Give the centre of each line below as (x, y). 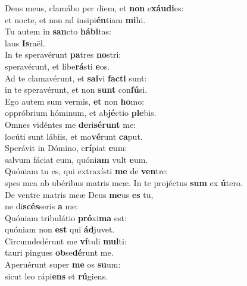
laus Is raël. (25, 43)
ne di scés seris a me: (42, 206)
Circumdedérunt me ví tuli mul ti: (66, 241)
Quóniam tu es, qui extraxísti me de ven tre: (87, 171)
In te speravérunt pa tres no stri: (63, 54)
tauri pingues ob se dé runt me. (59, 252)
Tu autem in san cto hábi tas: (58, 31)
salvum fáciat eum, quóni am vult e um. (76, 159)
